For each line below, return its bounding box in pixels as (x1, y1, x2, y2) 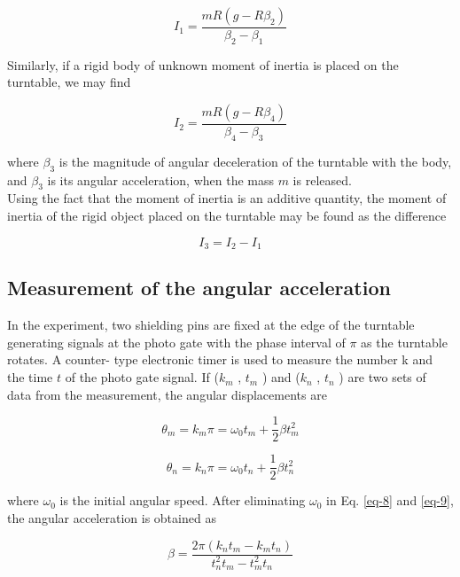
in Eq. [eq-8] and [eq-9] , (326, 491, 454, 510)
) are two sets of (339, 368, 426, 386)
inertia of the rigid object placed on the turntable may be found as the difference (7, 207, 447, 225)
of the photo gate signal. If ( (65, 368, 219, 386)
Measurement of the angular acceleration (7, 274, 391, 301)
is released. (292, 170, 352, 189)
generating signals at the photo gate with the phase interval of (7, 332, 346, 351)
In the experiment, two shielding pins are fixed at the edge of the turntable (7, 316, 415, 334)
